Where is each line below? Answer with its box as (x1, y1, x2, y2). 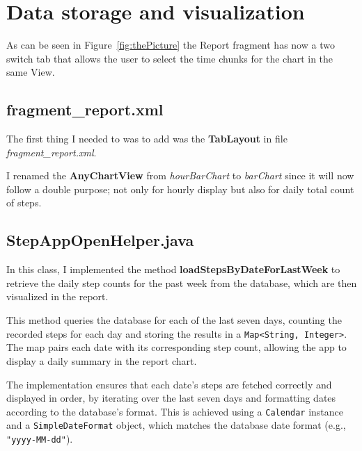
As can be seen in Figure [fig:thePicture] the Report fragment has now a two (6, 38, 335, 52)
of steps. (6, 195, 42, 210)
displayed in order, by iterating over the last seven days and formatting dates (6, 391, 336, 405)
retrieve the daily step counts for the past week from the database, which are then (6, 275, 357, 290)
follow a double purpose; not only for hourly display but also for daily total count (6, 181, 354, 196)
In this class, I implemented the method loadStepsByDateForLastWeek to (6, 262, 340, 277)
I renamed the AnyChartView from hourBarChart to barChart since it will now (6, 168, 354, 183)
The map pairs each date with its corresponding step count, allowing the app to (6, 340, 347, 354)
